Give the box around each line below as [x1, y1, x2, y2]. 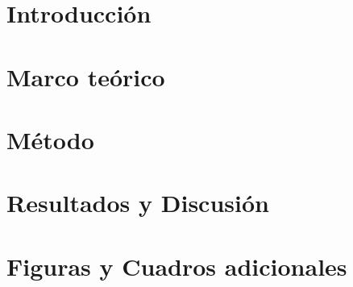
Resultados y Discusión [6, 186, 269, 219]
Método [6, 123, 94, 156]
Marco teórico [6, 60, 165, 93]
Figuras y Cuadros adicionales [6, 249, 347, 282]
